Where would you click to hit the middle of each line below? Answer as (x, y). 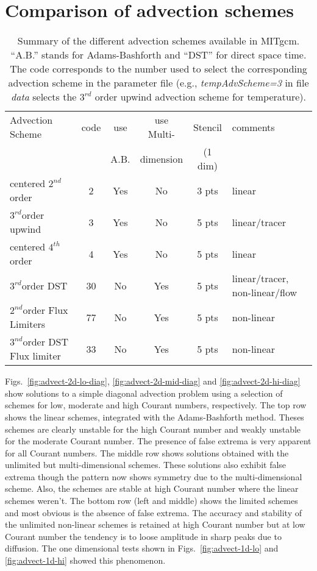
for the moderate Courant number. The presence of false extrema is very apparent (158, 441)
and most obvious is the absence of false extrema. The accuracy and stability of (154, 512)
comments (253, 127)
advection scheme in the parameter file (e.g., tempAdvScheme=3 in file (158, 83)
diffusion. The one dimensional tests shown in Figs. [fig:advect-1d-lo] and (142, 548)
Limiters (28, 324)
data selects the (44, 97)
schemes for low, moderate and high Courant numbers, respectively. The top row (156, 405)
